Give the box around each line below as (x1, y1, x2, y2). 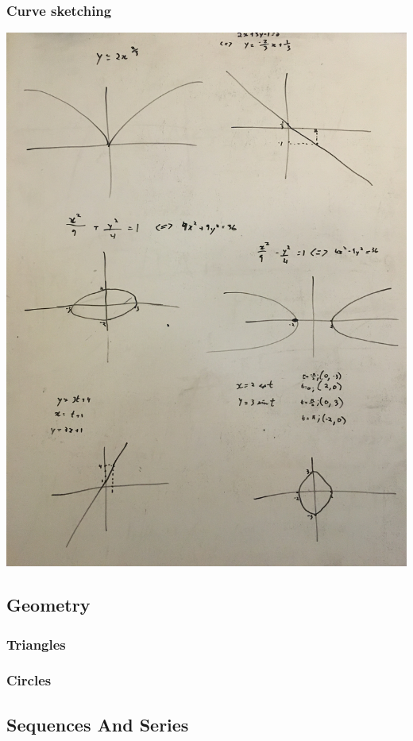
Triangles (6, 634, 66, 654)
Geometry (6, 592, 91, 617)
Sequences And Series (6, 712, 189, 736)
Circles (6, 670, 52, 690)
